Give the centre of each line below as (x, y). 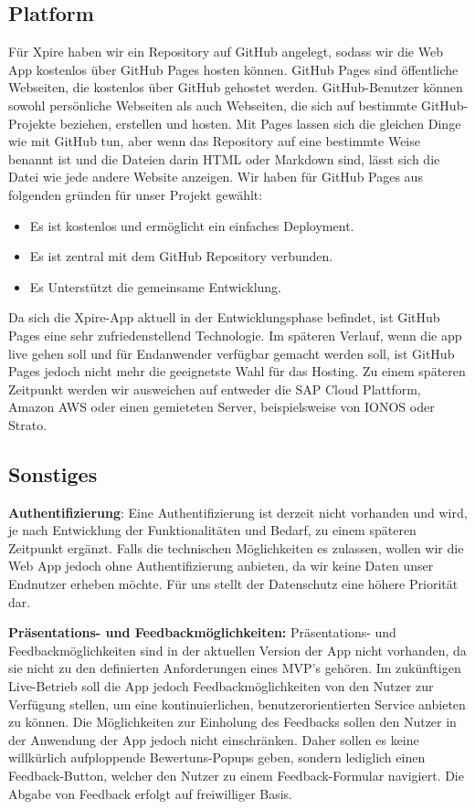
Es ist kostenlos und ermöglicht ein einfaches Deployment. (192, 225)
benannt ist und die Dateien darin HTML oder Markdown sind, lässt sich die (224, 158)
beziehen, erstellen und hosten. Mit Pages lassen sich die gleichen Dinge (260, 123)
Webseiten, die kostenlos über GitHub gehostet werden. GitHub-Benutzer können (236, 87)
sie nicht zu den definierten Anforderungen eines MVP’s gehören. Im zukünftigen (235, 668)
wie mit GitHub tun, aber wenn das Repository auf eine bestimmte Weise (214, 141)
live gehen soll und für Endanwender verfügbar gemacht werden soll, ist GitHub (232, 353)
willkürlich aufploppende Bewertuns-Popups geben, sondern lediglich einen (217, 757)
